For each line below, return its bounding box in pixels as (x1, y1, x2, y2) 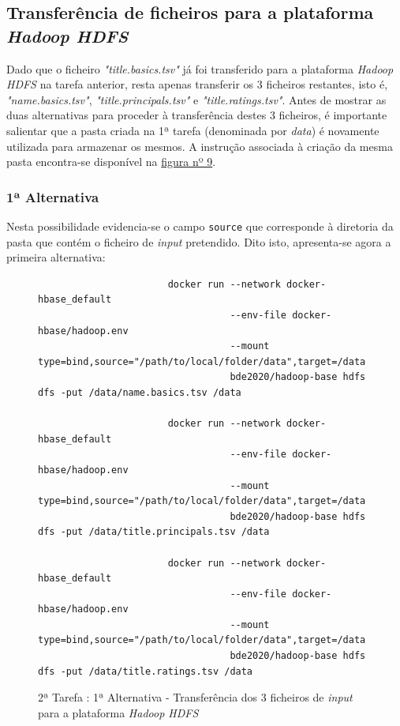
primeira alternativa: (6, 249, 106, 265)
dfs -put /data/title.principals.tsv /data (38, 526, 270, 538)
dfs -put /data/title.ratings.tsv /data (38, 665, 253, 677)
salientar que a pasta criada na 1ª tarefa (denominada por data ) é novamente (6, 122, 379, 138)
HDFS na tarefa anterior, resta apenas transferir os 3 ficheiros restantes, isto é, (6, 76, 388, 92)
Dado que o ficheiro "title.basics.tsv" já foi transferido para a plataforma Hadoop (6, 60, 394, 77)
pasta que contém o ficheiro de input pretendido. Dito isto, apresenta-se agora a (6, 233, 391, 250)
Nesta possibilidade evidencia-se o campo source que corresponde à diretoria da (6, 217, 394, 234)
